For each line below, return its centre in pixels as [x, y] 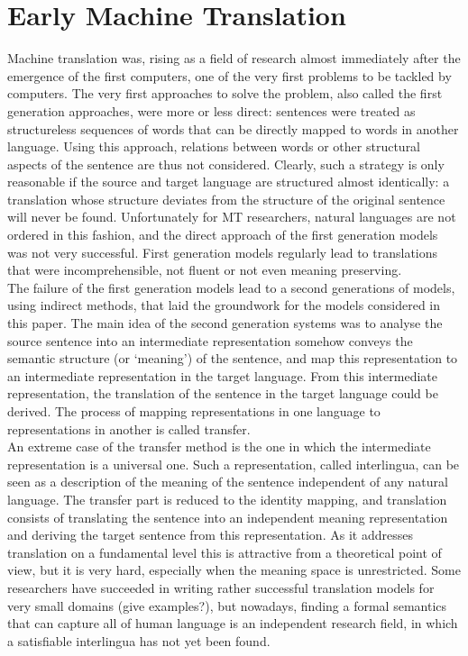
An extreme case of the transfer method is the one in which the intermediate [219, 446]
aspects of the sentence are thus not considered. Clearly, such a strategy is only [226, 164]
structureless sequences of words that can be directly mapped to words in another [233, 128]
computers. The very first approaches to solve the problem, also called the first [225, 93]
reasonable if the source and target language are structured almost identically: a [229, 182]
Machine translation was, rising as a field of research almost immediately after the [234, 58]
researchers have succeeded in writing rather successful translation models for [221, 587]
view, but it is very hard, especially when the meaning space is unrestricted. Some [234, 570]
